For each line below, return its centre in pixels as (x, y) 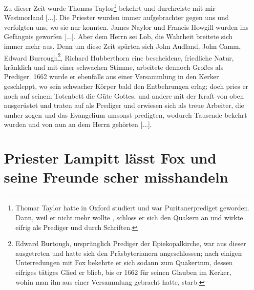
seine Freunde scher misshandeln (116, 177)
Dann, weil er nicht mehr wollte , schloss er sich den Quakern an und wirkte (129, 217)
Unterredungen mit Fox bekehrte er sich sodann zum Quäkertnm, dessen (124, 262)
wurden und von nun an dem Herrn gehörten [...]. (78, 124)
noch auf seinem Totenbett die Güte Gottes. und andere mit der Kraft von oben (124, 95)
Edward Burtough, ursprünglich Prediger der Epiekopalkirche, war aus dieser (131, 243)
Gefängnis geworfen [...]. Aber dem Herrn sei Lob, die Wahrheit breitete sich (118, 36)
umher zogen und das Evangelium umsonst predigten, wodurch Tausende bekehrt (126, 114)
